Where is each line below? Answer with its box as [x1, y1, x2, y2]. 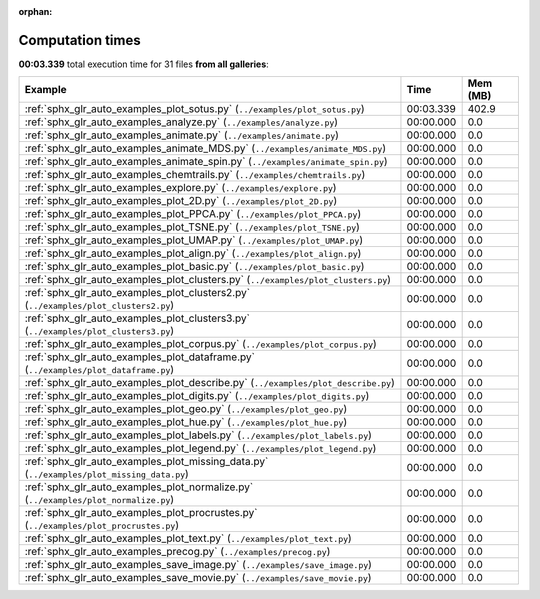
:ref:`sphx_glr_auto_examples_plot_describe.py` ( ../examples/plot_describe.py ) [24, 376, 395, 390]
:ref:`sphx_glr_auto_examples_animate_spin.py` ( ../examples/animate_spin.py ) [24, 155, 389, 169]
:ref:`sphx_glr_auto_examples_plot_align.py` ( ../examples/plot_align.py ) [24, 246, 362, 260]
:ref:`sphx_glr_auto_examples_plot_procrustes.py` [24, 506, 258, 520]
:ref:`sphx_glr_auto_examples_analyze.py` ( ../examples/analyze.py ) [24, 115, 339, 129]
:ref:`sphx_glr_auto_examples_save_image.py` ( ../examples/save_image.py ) [24, 558, 372, 572]
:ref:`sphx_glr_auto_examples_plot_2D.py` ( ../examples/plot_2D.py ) [24, 194, 338, 208]
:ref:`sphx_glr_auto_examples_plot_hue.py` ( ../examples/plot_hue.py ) [24, 415, 348, 429]
